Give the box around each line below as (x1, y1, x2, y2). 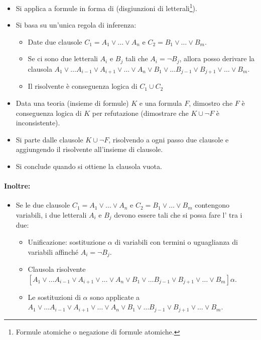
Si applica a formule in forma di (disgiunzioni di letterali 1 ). (16, 2, 197, 13)
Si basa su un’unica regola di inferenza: (16, 20, 137, 30)
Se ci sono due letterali (28, 53, 98, 64)
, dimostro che (189, 97, 233, 108)
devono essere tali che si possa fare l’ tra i (114, 209, 242, 220)
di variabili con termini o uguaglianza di (114, 236, 238, 247)
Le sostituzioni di (28, 291, 81, 302)
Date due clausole (28, 36, 82, 47)
